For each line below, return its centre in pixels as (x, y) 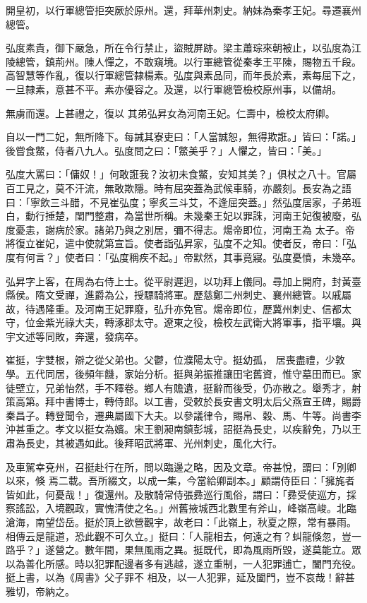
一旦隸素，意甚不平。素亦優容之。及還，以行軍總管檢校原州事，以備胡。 (174, 89)
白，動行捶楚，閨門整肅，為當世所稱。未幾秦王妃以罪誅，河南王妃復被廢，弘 (183, 216)
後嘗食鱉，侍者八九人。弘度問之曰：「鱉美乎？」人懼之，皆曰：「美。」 (166, 150)
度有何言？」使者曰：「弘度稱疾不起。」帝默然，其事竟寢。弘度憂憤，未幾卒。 (183, 257)
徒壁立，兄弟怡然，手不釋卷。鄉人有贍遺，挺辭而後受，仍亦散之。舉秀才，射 (183, 387)
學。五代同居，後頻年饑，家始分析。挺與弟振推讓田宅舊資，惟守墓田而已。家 (183, 374)
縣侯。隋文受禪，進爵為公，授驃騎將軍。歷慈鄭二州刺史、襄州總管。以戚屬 (179, 295)
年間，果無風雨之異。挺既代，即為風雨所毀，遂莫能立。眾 (228, 550)
